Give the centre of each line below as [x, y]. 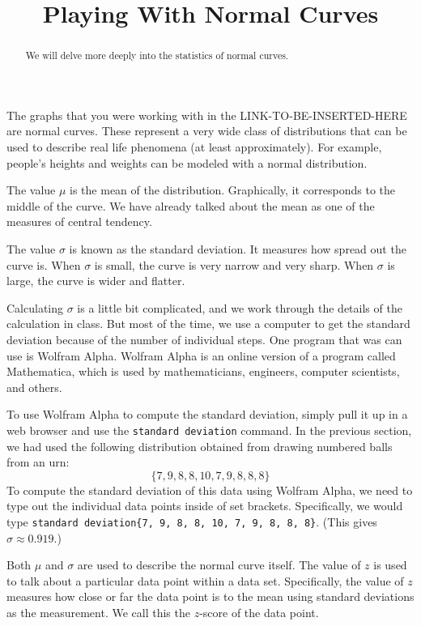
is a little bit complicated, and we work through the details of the [240, 307]
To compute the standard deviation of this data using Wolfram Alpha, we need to [210, 490]
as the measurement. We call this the [98, 612]
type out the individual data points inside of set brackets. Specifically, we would [205, 506]
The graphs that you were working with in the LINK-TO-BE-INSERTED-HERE [207, 115]
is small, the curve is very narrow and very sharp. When [234, 264]
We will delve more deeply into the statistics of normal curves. [157, 55]
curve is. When [44, 264]
